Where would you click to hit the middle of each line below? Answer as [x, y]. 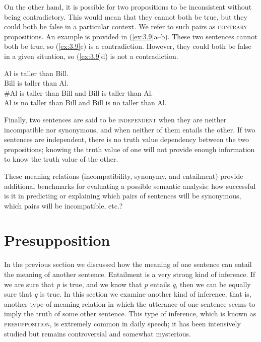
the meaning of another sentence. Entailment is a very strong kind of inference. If [130, 274]
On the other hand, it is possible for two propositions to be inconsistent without [128, 7]
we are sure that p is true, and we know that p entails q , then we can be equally [127, 284]
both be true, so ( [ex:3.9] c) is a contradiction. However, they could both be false [128, 46]
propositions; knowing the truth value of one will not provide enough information [129, 149]
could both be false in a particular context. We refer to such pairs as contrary [126, 26]
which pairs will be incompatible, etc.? [63, 205]
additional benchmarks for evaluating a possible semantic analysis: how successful [130, 186]
